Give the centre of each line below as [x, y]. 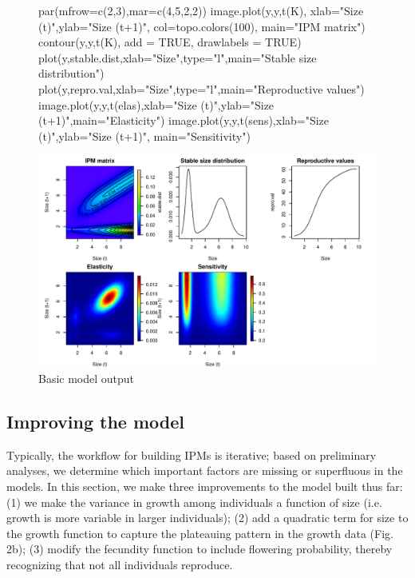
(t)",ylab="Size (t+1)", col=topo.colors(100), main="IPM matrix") [202, 26]
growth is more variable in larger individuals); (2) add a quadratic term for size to [207, 518]
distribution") [71, 73]
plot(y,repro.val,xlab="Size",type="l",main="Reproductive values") [202, 88]
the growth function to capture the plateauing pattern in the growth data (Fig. [200, 533]
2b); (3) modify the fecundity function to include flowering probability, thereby [200, 549]
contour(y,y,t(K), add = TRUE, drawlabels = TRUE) [170, 42]
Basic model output [87, 378]
